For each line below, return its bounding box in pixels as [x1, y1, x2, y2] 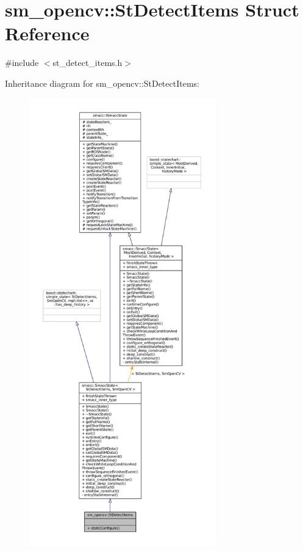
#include [5, 56, 39, 69]
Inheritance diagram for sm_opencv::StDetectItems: [5, 76, 199, 89]
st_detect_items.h [52, 56, 123, 69]
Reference [5, 21, 90, 46]
